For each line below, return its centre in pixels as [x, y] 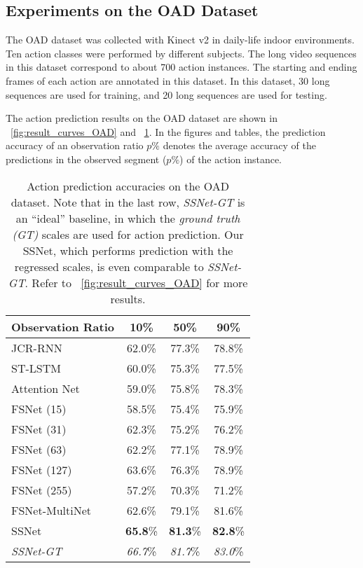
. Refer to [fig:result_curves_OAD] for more [136, 282]
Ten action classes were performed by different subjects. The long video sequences [181, 53]
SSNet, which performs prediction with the [128, 250]
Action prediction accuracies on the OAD [128, 186]
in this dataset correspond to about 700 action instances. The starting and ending [181, 67]
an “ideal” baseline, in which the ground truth [128, 218]
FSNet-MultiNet [52, 510]
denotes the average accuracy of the [239, 145]
